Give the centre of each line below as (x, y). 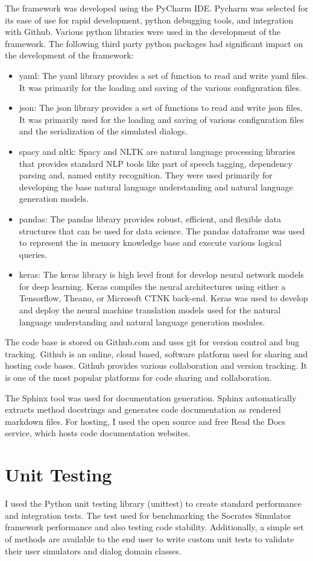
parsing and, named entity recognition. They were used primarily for (146, 175)
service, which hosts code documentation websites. (98, 433)
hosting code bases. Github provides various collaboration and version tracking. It (156, 365)
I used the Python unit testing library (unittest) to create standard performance (153, 503)
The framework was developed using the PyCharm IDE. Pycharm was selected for (156, 8)
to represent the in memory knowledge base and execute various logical (150, 243)
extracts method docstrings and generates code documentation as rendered (143, 409)
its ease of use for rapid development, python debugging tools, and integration (149, 20)
